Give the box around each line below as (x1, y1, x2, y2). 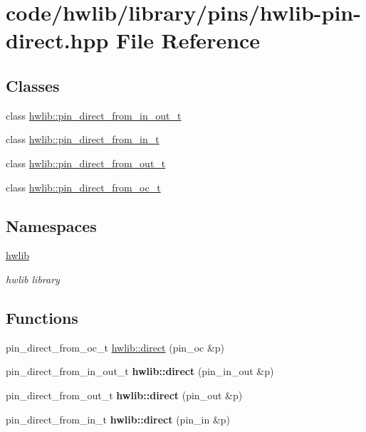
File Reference (116, 26, 261, 55)
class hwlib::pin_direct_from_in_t (6, 132, 160, 147)
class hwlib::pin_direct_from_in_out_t (6, 107, 182, 122)
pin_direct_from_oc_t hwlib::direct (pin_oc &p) (6, 339, 225, 354)
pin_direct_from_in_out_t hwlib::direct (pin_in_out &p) (6, 364, 274, 379)
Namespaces (6, 214, 97, 236)
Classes (6, 74, 60, 96)
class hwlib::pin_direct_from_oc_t (6, 179, 161, 194)
